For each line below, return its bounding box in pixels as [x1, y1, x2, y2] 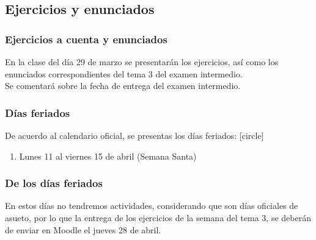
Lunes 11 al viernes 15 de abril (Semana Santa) [19, 149, 197, 162]
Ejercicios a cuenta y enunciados [5, 31, 167, 46]
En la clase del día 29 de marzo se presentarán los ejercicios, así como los [5, 55, 279, 68]
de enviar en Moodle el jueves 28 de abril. [5, 223, 161, 236]
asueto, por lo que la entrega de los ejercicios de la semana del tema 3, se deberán [5, 211, 311, 224]
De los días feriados [5, 175, 103, 191]
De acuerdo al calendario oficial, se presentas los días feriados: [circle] [5, 129, 264, 141]
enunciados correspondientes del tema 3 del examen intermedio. [5, 67, 243, 80]
